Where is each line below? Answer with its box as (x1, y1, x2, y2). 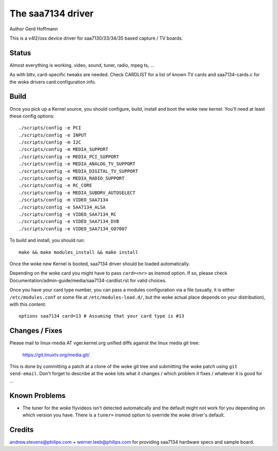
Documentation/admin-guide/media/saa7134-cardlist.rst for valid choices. (9, 277, 167, 283)
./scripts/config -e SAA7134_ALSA (19, 204, 106, 210)
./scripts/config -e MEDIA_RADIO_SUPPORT (19, 176, 125, 181)
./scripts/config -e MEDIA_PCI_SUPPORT (19, 153, 119, 160)
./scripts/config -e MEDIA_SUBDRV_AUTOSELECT (19, 189, 136, 196)
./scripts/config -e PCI (19, 125, 81, 131)
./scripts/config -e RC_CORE (19, 183, 92, 188)
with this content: (9, 301, 46, 307)
